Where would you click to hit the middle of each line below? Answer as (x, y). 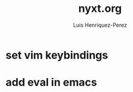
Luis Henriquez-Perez (100, 25)
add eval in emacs (51, 83)
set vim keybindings (57, 55)
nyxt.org (100, 9)
